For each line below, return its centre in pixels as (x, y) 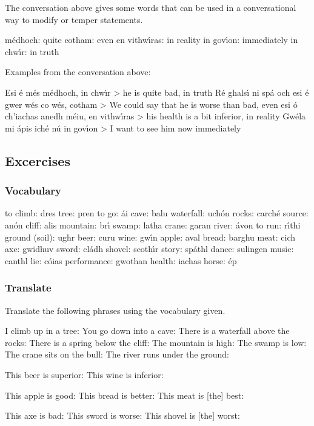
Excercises (38, 160)
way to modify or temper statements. (74, 19)
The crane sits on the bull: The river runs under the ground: (117, 354)
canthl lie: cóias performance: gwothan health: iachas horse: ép (121, 260)
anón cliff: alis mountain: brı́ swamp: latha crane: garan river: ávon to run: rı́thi (153, 225)
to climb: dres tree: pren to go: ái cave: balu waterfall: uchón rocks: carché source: (157, 213)
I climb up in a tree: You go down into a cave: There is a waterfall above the (147, 331)
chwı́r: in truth (32, 51)
